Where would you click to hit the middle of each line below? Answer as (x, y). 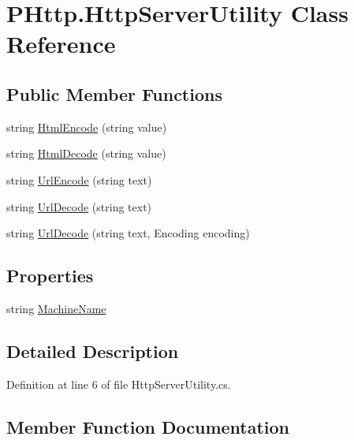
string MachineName (56, 308)
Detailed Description (93, 351)
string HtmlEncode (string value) (87, 127)
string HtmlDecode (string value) (86, 153)
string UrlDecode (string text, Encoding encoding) (128, 233)
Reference (61, 44)
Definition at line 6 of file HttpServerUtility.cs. (119, 384)
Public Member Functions (114, 93)
